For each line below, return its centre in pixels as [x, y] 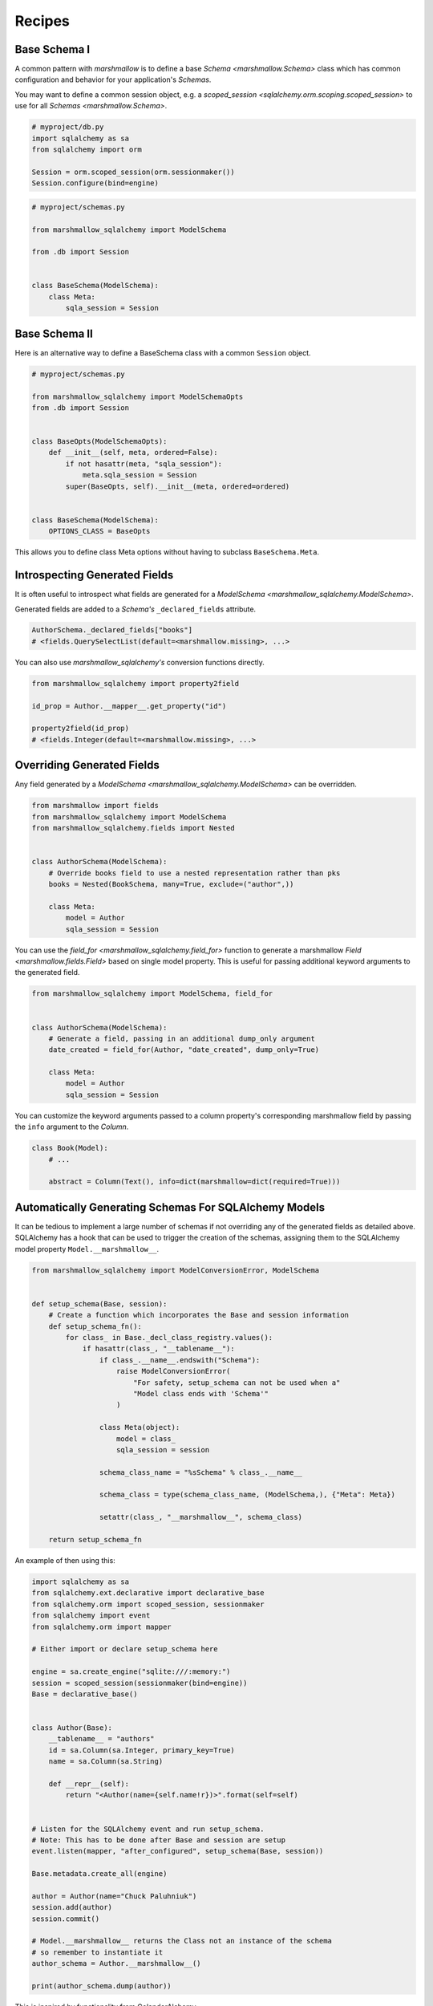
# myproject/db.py [68, 127]
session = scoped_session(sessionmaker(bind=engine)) [140, 1683]
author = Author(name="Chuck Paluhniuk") [114, 1896]
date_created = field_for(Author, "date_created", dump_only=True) [184, 1050]
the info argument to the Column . [72, 1127]
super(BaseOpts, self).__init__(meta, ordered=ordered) [178, 486]
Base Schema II [54, 333]
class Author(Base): [72, 1728]
